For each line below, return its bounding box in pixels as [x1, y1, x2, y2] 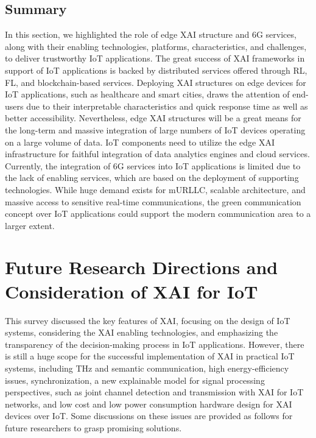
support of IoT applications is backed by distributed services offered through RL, [5, 63, 307, 76]
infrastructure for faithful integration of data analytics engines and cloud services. [5, 147, 310, 160]
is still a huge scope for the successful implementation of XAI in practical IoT [5, 350, 295, 362]
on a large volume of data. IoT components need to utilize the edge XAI [5, 135, 275, 148]
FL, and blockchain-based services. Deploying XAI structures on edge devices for [5, 76, 306, 88]
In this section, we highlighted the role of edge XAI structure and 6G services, [5, 28, 297, 41]
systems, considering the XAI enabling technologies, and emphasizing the [5, 326, 278, 339]
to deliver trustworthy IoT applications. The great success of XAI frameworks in [5, 52, 305, 65]
